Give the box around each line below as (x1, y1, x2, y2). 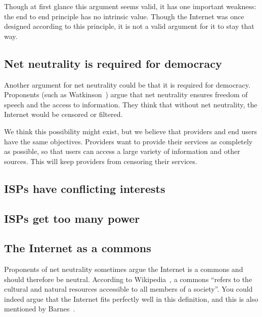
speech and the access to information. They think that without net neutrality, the (4, 99, 257, 109)
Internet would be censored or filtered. (4, 109, 123, 120)
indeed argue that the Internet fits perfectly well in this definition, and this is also (4, 293, 258, 304)
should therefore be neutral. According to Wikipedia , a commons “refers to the (4, 273, 252, 284)
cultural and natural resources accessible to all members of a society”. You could (4, 284, 253, 294)
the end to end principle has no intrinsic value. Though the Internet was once (4, 11, 244, 21)
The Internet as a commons (4, 240, 151, 256)
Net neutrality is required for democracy (4, 55, 222, 71)
